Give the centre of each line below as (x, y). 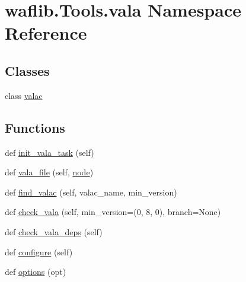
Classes (27, 70)
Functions (35, 127)
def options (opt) (36, 272)
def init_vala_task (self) (49, 152)
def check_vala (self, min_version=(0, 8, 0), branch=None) (113, 212)
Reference (46, 33)
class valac (24, 95)
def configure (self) (39, 251)
